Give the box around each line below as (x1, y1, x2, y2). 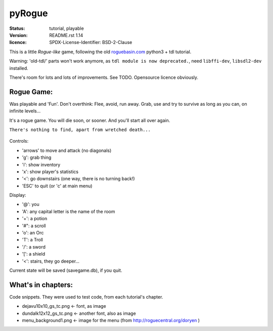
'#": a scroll (22, 223, 46, 229)
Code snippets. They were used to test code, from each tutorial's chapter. (9, 294, 163, 300)
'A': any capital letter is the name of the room (22, 208, 116, 215)
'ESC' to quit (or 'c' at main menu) (22, 183, 93, 189)
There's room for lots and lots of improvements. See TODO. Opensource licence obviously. (9, 74, 199, 80)
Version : (9, 32, 28, 38)
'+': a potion (22, 216, 48, 222)
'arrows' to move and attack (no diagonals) (22, 147, 112, 153)
